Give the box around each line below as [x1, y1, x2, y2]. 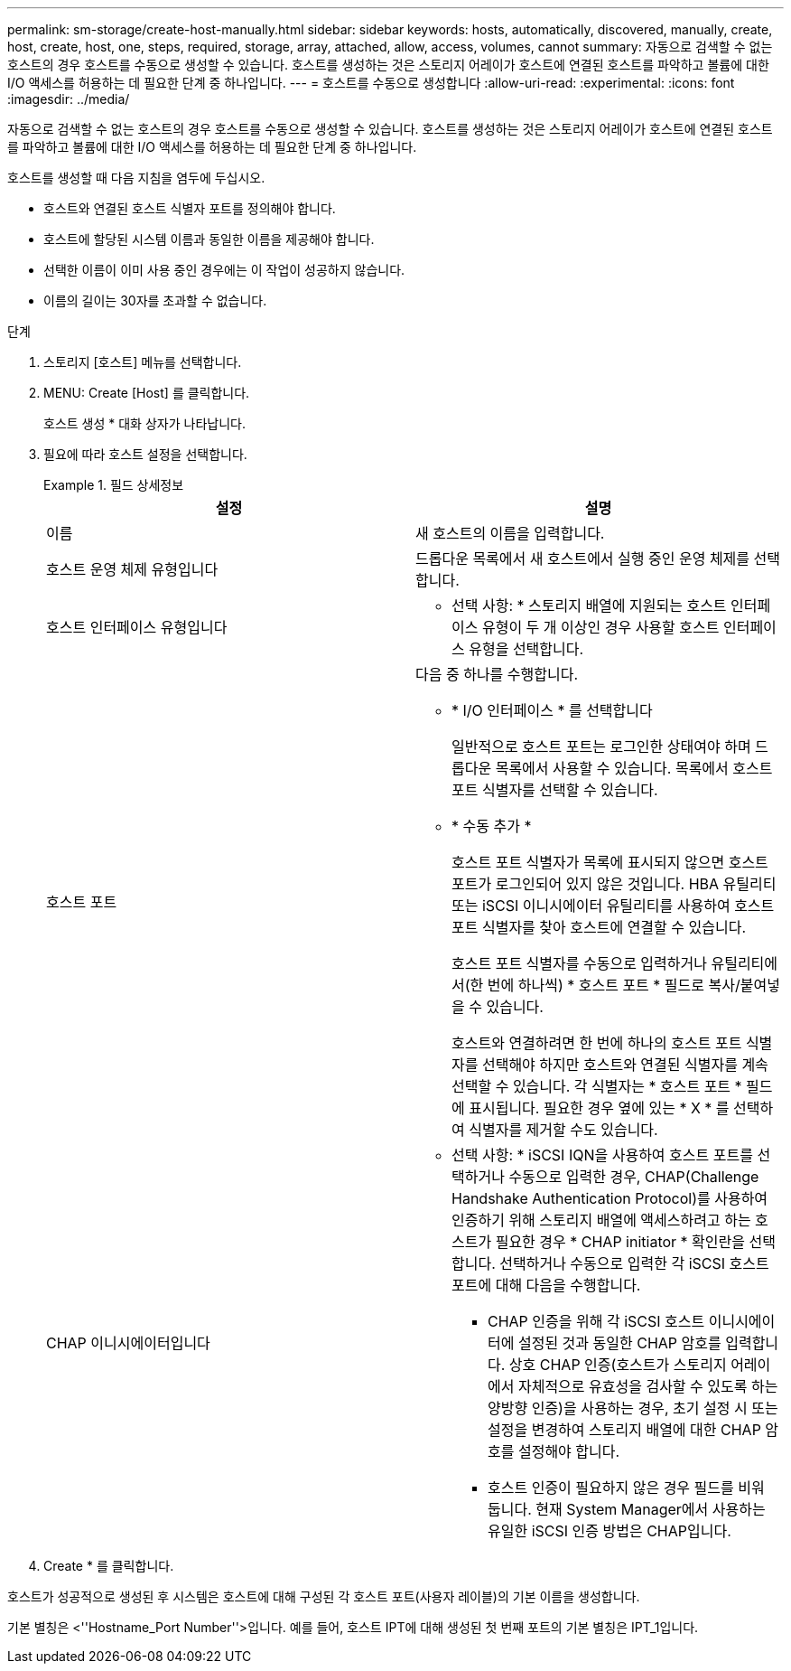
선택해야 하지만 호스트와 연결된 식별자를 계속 [481, 1056, 768, 1074]
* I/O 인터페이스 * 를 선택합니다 [451, 701, 653, 719]
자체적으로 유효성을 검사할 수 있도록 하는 [517, 1377, 778, 1395]
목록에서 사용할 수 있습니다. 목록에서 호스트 [495, 759, 773, 777]
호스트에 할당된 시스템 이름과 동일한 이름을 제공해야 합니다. [43, 231, 375, 247]
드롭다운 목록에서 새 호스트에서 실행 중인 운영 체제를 [415, 549, 750, 568]
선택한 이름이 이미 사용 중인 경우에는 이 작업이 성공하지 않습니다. [43, 262, 405, 277]
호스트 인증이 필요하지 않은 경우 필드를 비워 [488, 1479, 765, 1497]
